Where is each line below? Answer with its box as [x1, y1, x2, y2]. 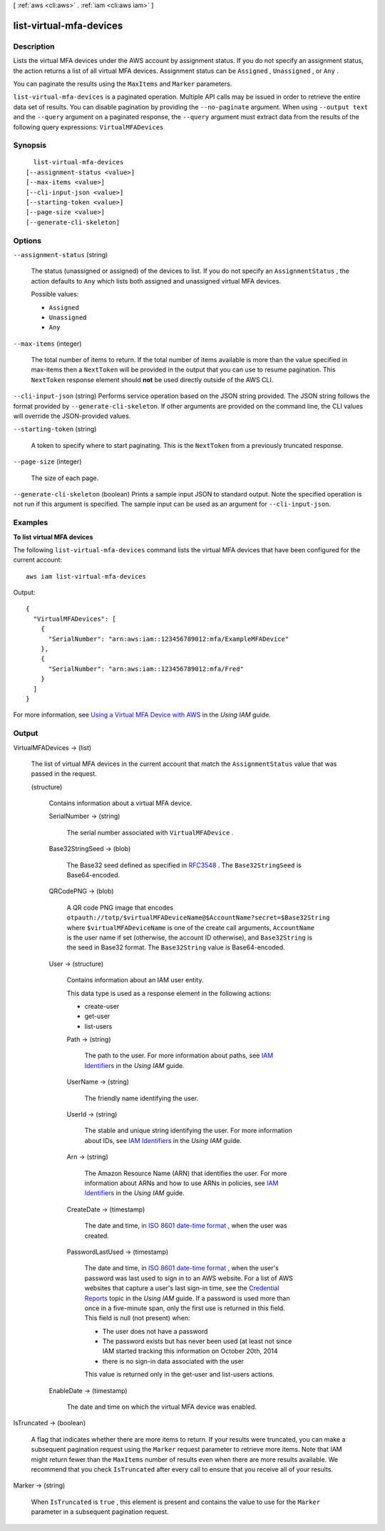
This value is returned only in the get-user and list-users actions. [84, 1370, 274, 1379]
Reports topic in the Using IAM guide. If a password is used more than [84, 1294, 290, 1302]
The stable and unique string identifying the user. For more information [84, 1126, 292, 1135]
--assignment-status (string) [13, 250, 108, 259]
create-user [84, 1002, 120, 1010]
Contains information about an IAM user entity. [66, 976, 204, 984]
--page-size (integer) [13, 457, 82, 466]
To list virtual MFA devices [13, 532, 93, 541]
